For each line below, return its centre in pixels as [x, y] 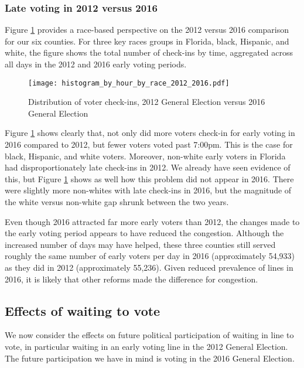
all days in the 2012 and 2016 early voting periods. [96, 64]
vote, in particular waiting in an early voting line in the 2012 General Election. [146, 346]
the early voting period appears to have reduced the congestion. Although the [144, 233]
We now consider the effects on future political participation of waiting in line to [149, 335]
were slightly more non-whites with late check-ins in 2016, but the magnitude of [148, 190]
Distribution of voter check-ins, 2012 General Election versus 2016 [147, 102]
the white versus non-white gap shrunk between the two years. [117, 202]
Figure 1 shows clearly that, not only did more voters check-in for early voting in [150, 133]
